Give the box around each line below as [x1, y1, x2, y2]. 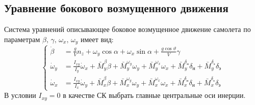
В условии [4, 90, 36, 100]
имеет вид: [81, 33, 114, 44]
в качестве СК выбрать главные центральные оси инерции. [63, 90, 246, 100]
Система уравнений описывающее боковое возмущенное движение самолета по [4, 24, 251, 34]
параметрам [4, 33, 40, 44]
